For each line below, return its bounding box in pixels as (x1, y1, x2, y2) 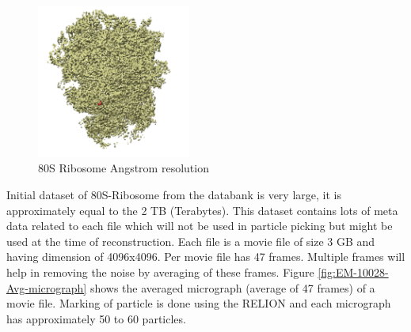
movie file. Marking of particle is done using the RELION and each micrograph (6, 295, 391, 311)
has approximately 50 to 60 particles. (6, 310, 186, 326)
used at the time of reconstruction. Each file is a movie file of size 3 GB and (6, 232, 375, 249)
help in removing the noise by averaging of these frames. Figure (6, 263, 314, 280)
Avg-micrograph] (6, 279, 87, 296)
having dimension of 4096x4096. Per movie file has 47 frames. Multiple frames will (6, 248, 405, 265)
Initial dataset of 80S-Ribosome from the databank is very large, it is (6, 186, 341, 202)
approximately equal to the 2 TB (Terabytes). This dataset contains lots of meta (6, 202, 398, 218)
